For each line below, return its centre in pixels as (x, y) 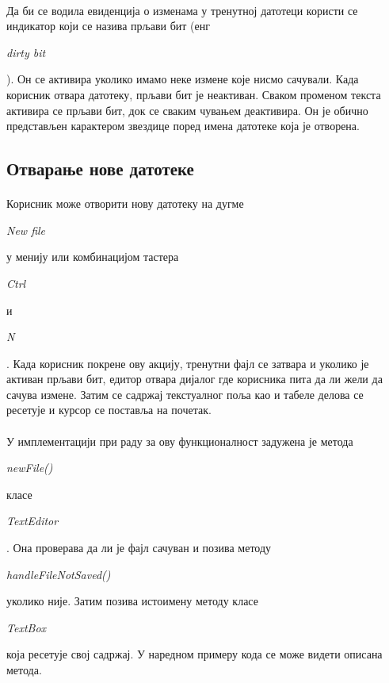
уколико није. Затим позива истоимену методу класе (132, 601)
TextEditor (32, 521)
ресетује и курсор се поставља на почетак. (109, 410)
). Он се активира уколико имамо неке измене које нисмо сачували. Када (183, 79)
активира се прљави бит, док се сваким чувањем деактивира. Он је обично (187, 110)
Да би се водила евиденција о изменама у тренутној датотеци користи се (182, 10)
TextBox (27, 627)
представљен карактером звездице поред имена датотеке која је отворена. (183, 126)
